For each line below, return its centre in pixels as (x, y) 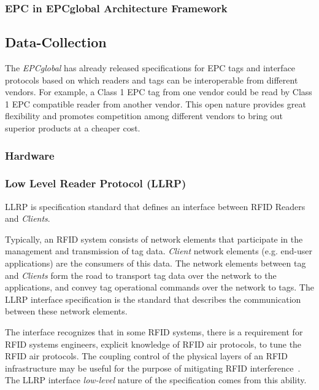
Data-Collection (56, 42)
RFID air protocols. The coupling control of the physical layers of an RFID (146, 356)
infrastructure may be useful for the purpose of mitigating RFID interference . (153, 368)
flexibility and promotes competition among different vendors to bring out (144, 116)
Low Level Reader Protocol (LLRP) (96, 183)
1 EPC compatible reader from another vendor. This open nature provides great (156, 103)
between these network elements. (66, 311)
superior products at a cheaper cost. (73, 128)
